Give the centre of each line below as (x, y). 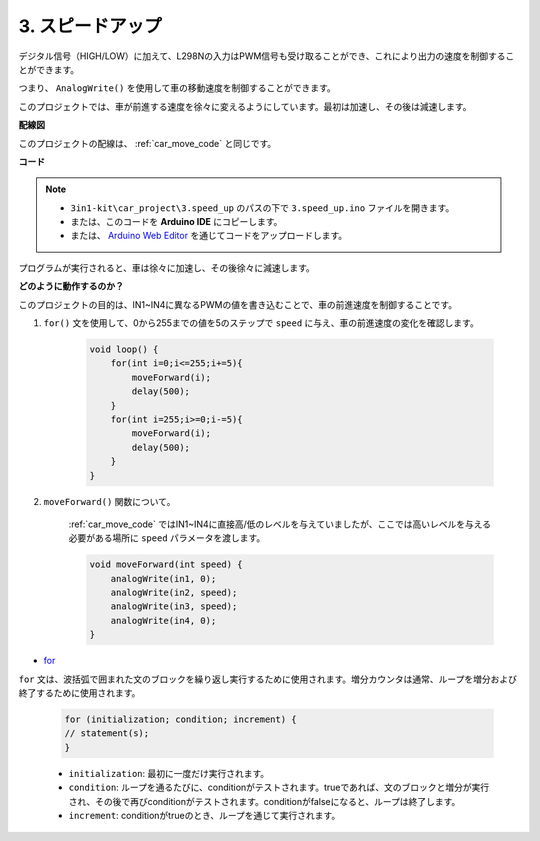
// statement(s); (107, 733)
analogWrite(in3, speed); (174, 606)
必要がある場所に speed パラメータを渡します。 (167, 538)
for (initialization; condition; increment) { (180, 719)
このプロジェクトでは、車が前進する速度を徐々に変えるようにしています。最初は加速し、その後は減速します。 (245, 106)
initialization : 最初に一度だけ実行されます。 (169, 773)
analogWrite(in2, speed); (174, 593)
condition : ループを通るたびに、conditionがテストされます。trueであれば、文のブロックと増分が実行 (279, 787)
